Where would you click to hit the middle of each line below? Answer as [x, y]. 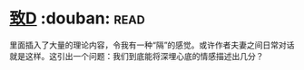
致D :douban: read [77, 18]
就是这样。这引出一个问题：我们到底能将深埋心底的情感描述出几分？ [137, 56]
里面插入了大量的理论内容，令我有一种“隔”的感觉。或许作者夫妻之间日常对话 [152, 45]
